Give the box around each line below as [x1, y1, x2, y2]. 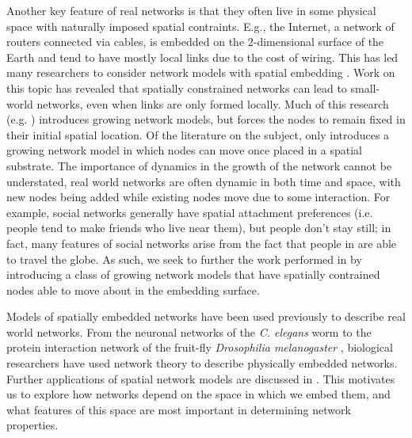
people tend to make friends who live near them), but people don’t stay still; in [6, 219, 391, 236]
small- [350, 79, 380, 96]
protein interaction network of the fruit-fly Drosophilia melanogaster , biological [6, 339, 393, 356]
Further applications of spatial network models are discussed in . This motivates [6, 370, 395, 387]
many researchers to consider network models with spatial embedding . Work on [6, 64, 395, 81]
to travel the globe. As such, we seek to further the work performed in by [6, 250, 362, 267]
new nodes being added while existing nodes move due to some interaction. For [6, 189, 391, 205]
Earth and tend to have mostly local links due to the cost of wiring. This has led [6, 48, 399, 65]
